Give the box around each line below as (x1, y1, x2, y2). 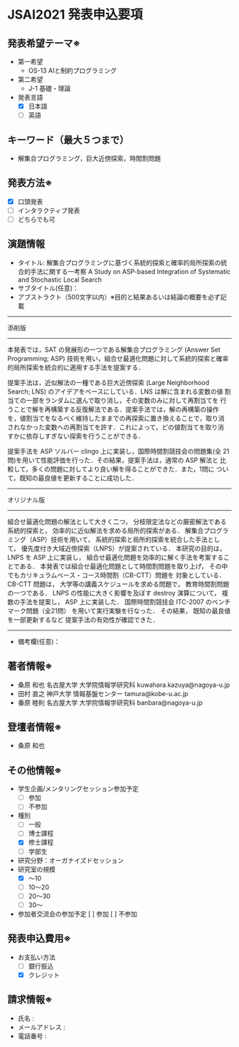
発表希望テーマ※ (7, 37, 80, 49)
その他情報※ (7, 764, 62, 776)
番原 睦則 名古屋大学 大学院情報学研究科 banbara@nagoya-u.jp (17, 698, 203, 707)
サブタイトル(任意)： (17, 283, 80, 292)
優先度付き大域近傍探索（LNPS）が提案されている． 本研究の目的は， (21, 543, 226, 553)
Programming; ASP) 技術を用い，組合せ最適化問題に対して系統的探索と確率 (7, 354, 229, 362)
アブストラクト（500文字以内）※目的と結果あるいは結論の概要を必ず (17, 292, 221, 301)
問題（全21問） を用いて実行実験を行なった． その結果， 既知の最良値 (26, 606, 231, 615)
